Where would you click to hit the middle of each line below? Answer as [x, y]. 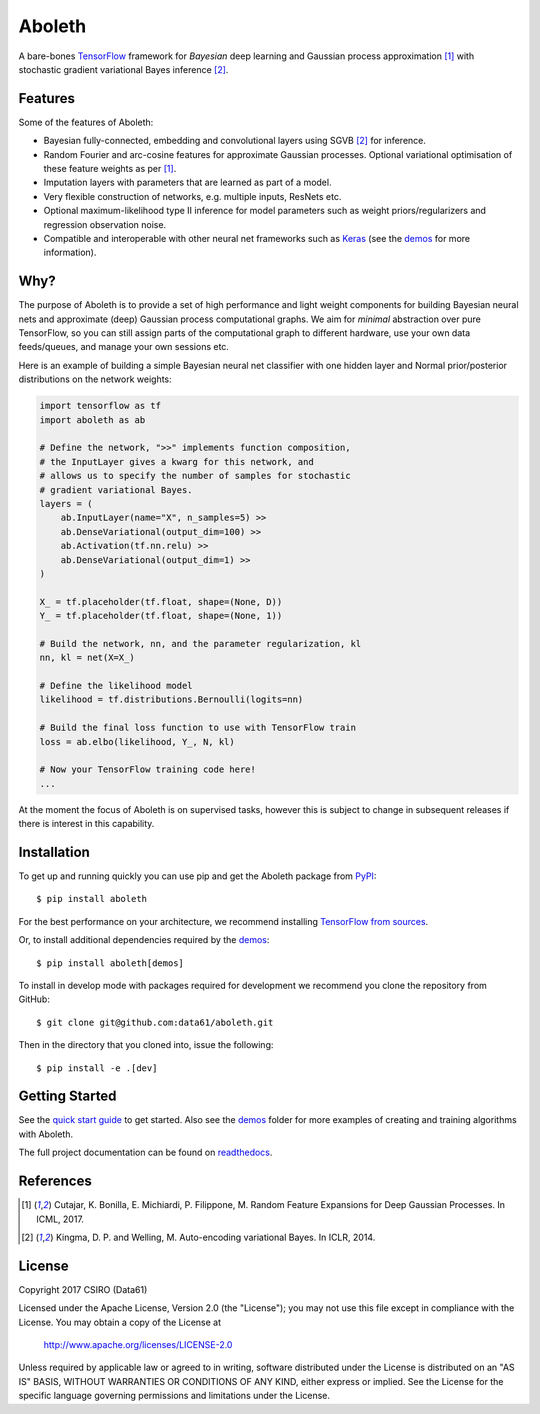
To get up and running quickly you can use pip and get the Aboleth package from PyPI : [197, 876]
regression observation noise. [105, 224]
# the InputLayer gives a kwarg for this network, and [176, 461]
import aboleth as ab [92, 419]
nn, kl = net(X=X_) [87, 658]
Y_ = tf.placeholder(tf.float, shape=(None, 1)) [161, 616]
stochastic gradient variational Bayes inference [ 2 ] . [123, 69]
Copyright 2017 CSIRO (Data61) [83, 1289]
